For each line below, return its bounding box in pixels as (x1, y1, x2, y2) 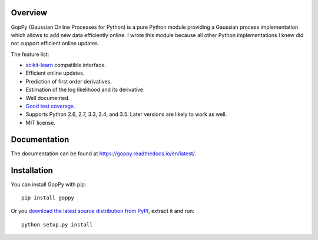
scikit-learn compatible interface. (25, 62, 106, 69)
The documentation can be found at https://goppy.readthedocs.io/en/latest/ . (11, 150, 197, 157)
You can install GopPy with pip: (11, 181, 87, 188)
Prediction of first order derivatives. (25, 78, 112, 85)
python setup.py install (21, 221, 93, 228)
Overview (11, 8, 48, 18)
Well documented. (25, 94, 70, 101)
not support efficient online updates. (11, 40, 100, 47)
